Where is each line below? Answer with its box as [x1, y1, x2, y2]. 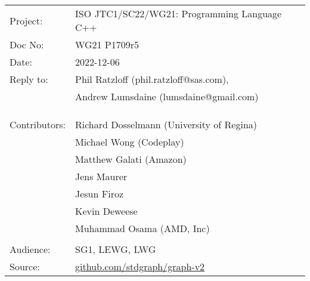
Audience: [10, 242, 51, 256]
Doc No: [10, 38, 44, 51]
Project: [10, 13, 43, 27]
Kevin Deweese [75, 204, 138, 218]
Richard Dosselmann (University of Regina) [75, 118, 258, 131]
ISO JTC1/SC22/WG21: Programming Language [75, 7, 282, 20]
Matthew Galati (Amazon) [75, 152, 187, 166]
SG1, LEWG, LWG [75, 242, 156, 256]
